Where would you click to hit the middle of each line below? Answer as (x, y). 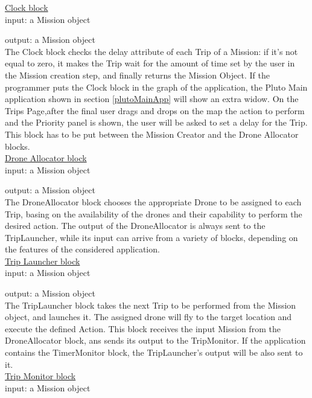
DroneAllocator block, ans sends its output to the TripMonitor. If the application (155, 340)
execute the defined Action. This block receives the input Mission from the (143, 328)
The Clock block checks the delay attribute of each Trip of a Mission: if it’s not (151, 51)
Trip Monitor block (40, 376)
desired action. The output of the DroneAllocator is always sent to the (135, 226)
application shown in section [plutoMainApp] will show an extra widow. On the (152, 99)
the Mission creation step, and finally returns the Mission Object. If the (137, 75)
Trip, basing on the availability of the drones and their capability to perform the (154, 213)
